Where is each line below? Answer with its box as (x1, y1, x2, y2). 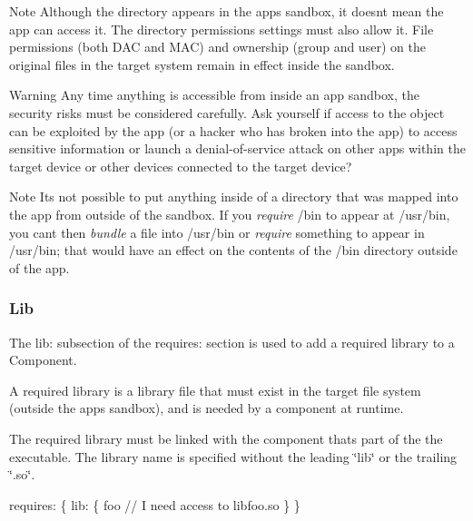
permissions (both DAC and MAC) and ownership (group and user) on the (9, 37, 426, 56)
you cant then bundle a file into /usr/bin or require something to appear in (9, 222, 425, 241)
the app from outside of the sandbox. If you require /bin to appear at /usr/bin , (9, 204, 450, 223)
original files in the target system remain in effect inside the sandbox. (9, 54, 395, 74)
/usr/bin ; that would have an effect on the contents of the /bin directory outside (9, 241, 458, 260)
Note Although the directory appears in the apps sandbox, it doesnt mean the (9, 2, 444, 20)
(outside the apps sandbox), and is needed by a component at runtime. (9, 398, 404, 418)
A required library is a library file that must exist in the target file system (9, 380, 421, 399)
